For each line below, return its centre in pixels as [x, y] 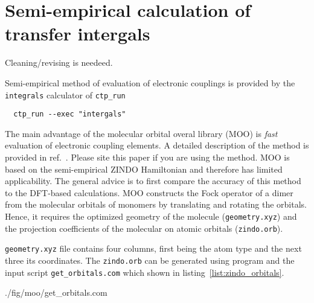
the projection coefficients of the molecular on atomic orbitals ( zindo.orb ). [144, 228]
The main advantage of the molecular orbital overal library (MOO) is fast [141, 133]
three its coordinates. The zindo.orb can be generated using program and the [150, 260]
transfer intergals [78, 33]
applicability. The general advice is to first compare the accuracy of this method [153, 181]
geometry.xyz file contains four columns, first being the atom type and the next [153, 248]
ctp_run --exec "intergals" [70, 114]
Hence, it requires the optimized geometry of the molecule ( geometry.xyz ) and [151, 216]
